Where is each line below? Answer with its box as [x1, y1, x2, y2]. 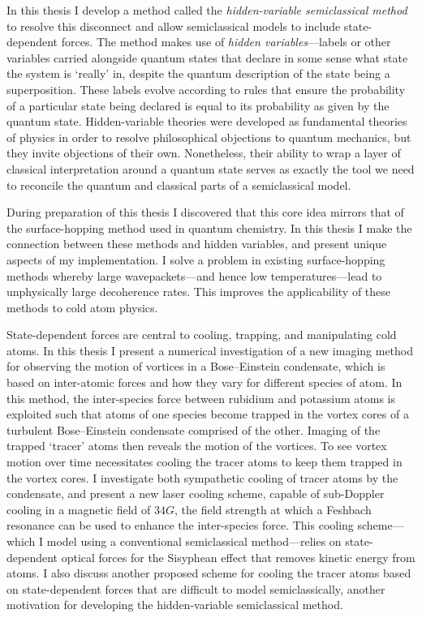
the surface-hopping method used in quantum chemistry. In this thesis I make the [6, 219, 412, 236]
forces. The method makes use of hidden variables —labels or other [61, 33, 391, 50]
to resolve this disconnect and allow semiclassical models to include [6, 17, 341, 34]
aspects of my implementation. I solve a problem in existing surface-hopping [6, 251, 385, 268]
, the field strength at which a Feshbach [174, 500, 372, 517]
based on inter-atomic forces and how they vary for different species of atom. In [6, 374, 403, 391]
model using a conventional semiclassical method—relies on [46, 533, 342, 549]
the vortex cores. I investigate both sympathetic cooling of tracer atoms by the [6, 469, 398, 486]
